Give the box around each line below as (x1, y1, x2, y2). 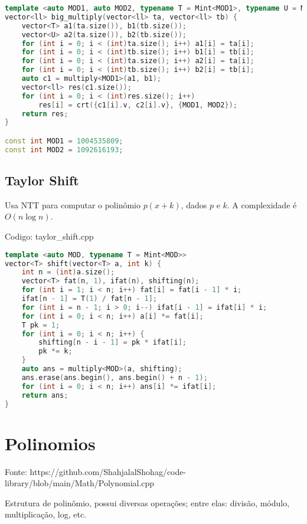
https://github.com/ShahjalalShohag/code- (30, 465, 187, 477)
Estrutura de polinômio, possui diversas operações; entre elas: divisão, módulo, (5, 496, 290, 509)
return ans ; (21, 391, 68, 399)
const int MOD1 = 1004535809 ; (5, 136, 123, 145)
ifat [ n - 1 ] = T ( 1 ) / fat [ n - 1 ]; (21, 294, 157, 303)
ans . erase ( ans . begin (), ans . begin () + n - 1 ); (21, 373, 208, 382)
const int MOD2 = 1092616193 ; (5, 145, 123, 154)
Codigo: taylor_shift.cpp (5, 230, 94, 243)
